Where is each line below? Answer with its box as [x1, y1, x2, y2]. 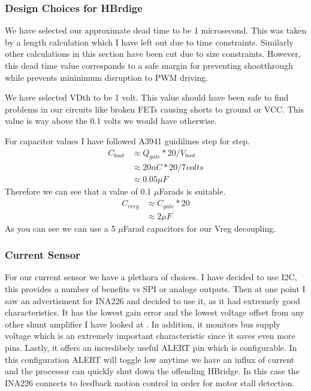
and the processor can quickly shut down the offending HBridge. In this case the [5, 365, 300, 377]
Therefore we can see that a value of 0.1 [5, 185, 152, 198]
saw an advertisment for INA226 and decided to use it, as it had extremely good [5, 294, 300, 307]
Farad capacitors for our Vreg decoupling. [123, 222, 276, 234]
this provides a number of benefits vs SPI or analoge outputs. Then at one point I [5, 282, 306, 295]
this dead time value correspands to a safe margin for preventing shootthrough [5, 59, 293, 71]
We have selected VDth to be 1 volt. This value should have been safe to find [5, 91, 289, 104]
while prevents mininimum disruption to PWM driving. [5, 71, 209, 83]
